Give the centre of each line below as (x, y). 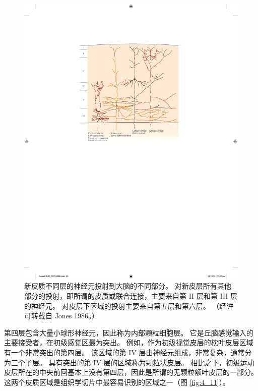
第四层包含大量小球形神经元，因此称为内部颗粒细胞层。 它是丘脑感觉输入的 (129, 332)
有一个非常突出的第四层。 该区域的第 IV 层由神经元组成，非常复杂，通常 (124, 352)
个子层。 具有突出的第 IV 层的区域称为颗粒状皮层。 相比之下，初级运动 (136, 362)
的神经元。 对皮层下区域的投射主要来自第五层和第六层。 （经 (125, 305)
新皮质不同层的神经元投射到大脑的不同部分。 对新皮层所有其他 (128, 286)
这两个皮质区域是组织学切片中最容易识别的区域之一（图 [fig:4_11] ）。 (117, 382)
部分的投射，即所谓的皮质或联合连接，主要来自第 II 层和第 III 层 (131, 295)
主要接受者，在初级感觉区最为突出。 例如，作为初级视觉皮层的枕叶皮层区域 (129, 342)
